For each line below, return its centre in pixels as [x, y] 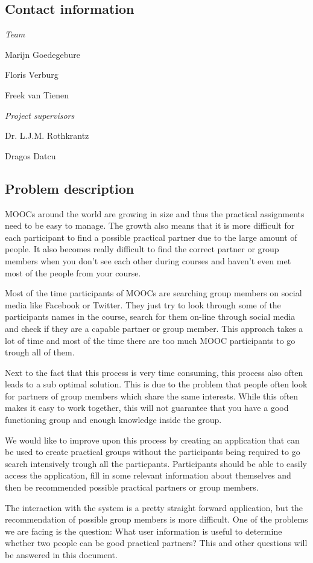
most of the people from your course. [73, 272]
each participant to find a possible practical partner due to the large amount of [151, 237]
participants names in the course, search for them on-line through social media [150, 316]
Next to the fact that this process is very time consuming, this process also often [154, 372]
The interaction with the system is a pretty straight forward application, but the [154, 507]
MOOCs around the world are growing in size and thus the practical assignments [155, 213]
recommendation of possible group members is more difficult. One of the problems [156, 519]
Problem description [70, 188]
